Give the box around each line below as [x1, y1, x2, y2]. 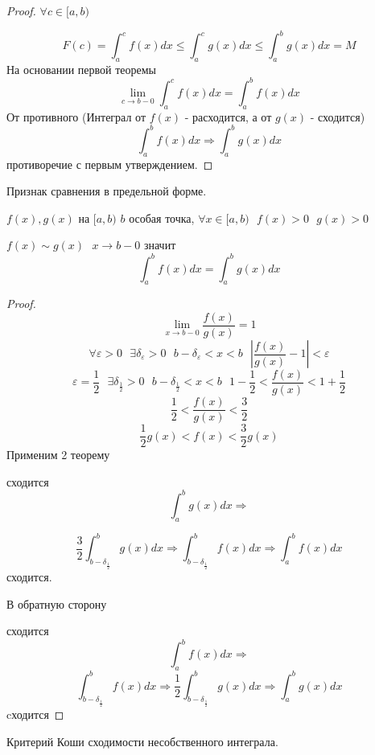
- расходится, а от [184, 108, 272, 125]
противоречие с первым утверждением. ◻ [6, 155, 213, 172]
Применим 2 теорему [6, 446, 110, 463]
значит [143, 236, 176, 253]
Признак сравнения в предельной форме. [6, 183, 207, 199]
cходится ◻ [6, 706, 64, 723]
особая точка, [129, 209, 195, 226]
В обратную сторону [6, 595, 107, 612]
